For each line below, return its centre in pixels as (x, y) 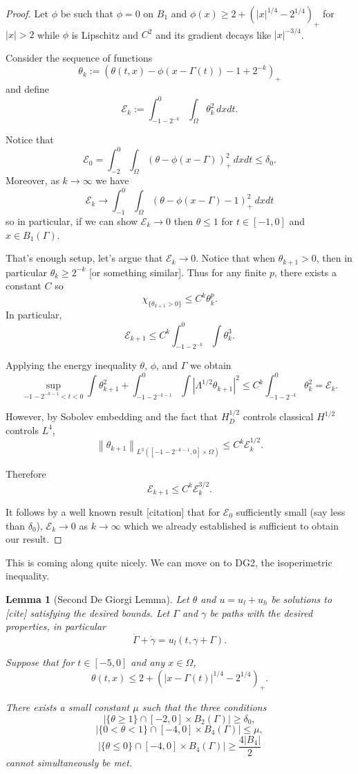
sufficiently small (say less (291, 512)
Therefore (26, 474)
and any (148, 661)
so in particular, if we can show (72, 220)
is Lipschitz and (105, 34)
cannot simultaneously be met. (69, 763)
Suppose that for (40, 661)
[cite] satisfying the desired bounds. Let (88, 612)
